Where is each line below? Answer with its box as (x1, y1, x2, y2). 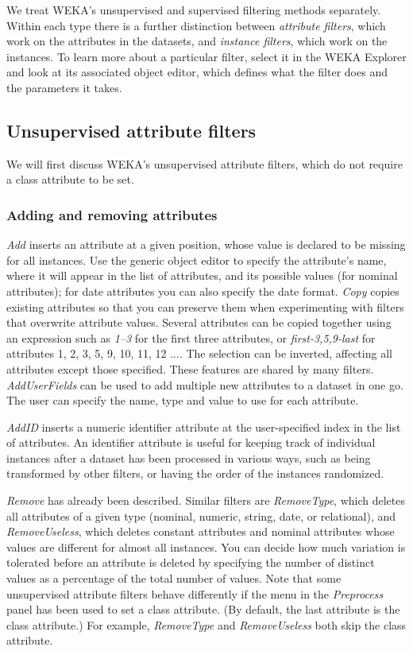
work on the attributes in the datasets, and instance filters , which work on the (6, 33, 388, 49)
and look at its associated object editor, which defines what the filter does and (6, 64, 388, 80)
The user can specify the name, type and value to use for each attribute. (6, 392, 359, 409)
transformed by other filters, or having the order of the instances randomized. (6, 465, 384, 482)
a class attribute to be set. (6, 171, 134, 188)
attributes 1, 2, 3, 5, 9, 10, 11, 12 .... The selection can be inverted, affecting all (6, 345, 392, 362)
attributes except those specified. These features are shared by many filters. (6, 360, 374, 377)
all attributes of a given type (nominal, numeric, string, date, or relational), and (6, 507, 396, 524)
